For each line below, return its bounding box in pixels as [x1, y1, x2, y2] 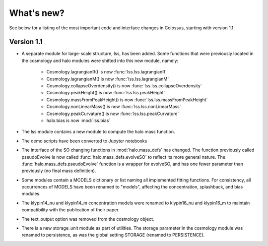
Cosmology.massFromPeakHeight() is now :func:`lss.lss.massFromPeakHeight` [46, 97, 208, 103]
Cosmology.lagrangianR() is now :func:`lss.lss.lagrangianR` [46, 69, 167, 75]
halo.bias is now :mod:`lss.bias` [46, 117, 111, 123]
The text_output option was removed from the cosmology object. [21, 216, 154, 222]
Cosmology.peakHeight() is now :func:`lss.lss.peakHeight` [46, 90, 165, 96]
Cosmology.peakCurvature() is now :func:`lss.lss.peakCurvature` [46, 111, 179, 117]
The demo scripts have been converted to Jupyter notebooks [21, 138, 147, 144]
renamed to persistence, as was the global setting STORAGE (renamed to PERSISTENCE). [21, 232, 205, 238]
